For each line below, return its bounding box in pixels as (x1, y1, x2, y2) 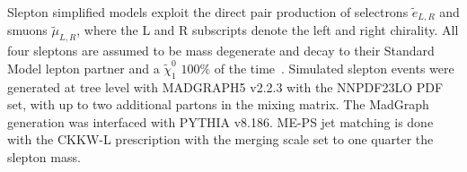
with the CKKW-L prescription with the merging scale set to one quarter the (7, 130, 434, 149)
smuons (7, 21, 48, 39)
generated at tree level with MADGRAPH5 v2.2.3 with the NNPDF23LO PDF (7, 77, 444, 96)
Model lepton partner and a (7, 58, 160, 77)
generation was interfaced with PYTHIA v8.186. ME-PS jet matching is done (7, 112, 434, 131)
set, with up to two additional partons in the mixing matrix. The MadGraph (7, 95, 429, 114)
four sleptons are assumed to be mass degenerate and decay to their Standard (7, 41, 435, 60)
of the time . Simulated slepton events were (214, 58, 454, 77)
